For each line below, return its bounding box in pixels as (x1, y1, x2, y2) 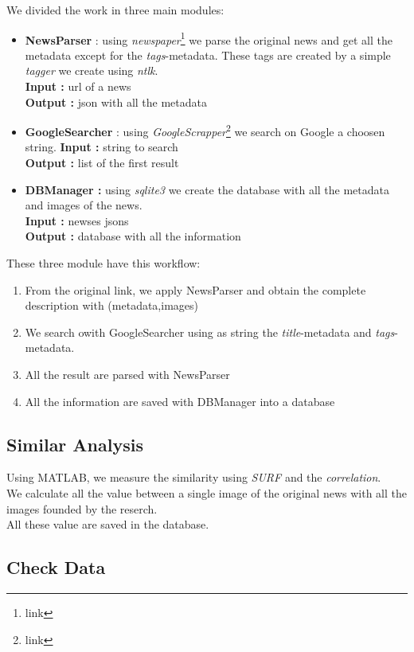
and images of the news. (25, 197, 143, 213)
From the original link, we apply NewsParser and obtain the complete (25, 281, 366, 298)
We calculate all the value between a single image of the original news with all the (6, 484, 407, 501)
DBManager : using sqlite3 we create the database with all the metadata (25, 181, 389, 197)
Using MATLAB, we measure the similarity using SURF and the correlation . (6, 469, 381, 486)
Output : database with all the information (25, 228, 241, 244)
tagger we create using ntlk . (25, 62, 158, 79)
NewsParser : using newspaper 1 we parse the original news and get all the (25, 29, 393, 48)
